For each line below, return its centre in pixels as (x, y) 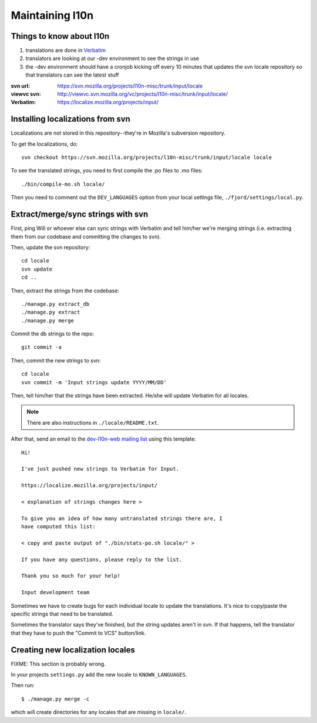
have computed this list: (59, 527)
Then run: (23, 685)
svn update (37, 269)
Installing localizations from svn (70, 119)
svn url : (21, 86)
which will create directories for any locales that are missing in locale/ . (99, 712)
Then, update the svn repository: (50, 247)
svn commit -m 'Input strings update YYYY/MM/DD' (94, 382)
